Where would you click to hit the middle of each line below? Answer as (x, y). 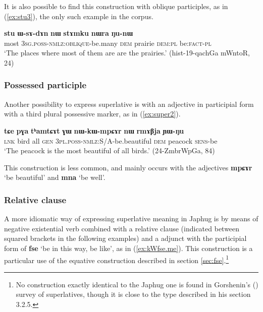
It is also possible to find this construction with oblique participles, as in (116, 6)
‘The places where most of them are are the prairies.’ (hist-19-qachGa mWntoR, (127, 53)
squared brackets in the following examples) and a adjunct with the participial (125, 238)
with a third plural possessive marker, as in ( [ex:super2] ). (92, 114)
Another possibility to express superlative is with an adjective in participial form (129, 104)
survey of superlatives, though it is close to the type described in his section (133, 294)
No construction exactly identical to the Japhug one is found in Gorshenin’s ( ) (137, 284)
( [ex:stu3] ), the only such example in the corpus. (79, 16)
